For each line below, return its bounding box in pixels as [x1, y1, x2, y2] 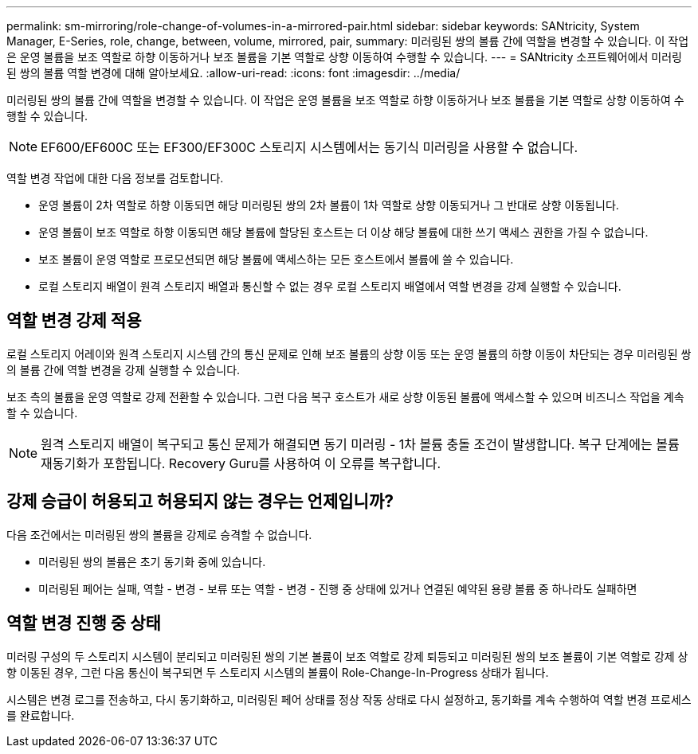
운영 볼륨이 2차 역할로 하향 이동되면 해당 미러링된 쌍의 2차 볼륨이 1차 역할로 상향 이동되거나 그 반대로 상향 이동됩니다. [38, 198, 619, 212]
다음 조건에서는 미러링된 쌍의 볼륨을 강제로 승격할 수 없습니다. [6, 527, 312, 541]
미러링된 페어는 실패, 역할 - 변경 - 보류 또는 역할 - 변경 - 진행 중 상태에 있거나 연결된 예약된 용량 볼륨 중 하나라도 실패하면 [38, 581, 637, 596]
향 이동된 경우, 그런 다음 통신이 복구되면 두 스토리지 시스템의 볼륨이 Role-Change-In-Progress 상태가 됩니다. [6, 665, 549, 679]
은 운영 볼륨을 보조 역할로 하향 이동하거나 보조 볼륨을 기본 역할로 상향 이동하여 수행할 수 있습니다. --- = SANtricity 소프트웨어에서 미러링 [6, 50, 683, 64]
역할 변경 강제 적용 [6, 311, 142, 331]
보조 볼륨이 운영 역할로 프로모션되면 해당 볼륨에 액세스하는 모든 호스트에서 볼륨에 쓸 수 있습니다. [38, 252, 514, 266]
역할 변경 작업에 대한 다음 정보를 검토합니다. [6, 171, 224, 185]
